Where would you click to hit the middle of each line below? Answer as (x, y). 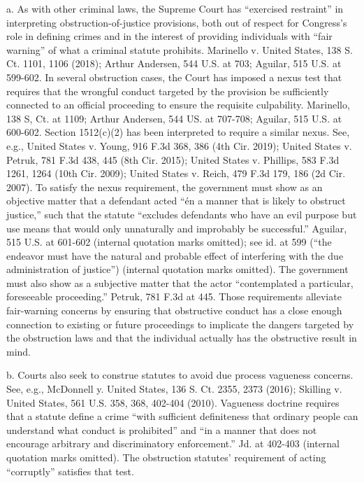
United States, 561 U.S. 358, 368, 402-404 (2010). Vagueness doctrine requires (173, 402)
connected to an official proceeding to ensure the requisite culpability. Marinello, (178, 105)
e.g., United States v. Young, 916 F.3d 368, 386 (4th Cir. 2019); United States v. (179, 145)
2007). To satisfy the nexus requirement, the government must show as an (165, 187)
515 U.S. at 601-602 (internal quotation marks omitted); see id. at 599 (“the (169, 242)
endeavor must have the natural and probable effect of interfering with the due (175, 255)
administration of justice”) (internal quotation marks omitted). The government (177, 269)
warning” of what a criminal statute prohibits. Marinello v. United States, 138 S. (180, 49)
